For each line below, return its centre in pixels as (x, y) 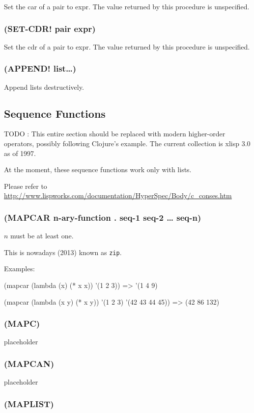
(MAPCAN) (29, 363)
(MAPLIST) (29, 403)
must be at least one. (42, 236)
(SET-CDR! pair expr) (50, 28)
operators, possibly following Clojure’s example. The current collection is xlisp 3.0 (127, 143)
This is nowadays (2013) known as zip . (63, 252)
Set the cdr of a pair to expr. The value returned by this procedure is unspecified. (127, 46)
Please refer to (26, 186)
